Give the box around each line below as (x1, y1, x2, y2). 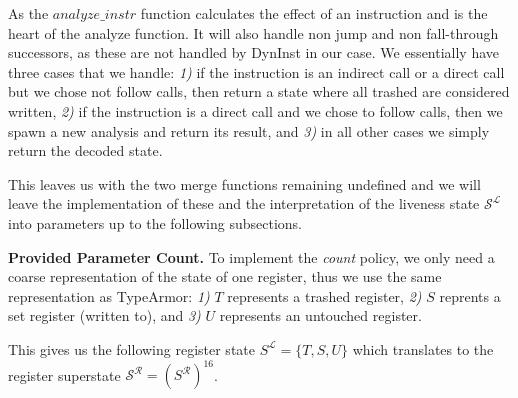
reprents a (439, 285, 501, 306)
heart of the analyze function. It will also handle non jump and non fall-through (8, 22, 499, 43)
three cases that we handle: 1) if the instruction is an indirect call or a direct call (8, 61, 505, 82)
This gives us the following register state (8, 338, 255, 359)
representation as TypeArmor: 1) (8, 285, 210, 306)
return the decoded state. (8, 140, 163, 161)
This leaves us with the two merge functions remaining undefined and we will (8, 173, 481, 194)
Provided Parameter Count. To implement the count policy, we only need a (8, 246, 495, 267)
